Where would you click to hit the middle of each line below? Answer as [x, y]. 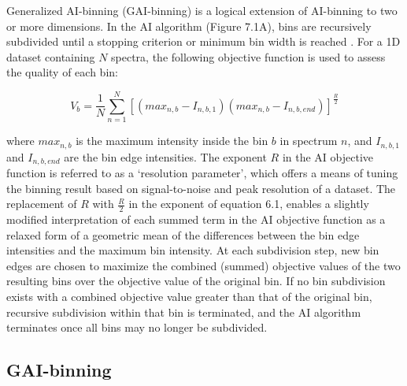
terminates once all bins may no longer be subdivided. [137, 327]
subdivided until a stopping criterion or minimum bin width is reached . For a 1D [203, 41]
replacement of [42, 204]
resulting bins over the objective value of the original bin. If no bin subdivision [196, 281]
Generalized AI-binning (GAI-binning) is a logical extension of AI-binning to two [202, 10]
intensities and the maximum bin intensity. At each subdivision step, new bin [193, 250]
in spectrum [309, 141]
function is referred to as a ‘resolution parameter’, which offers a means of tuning [202, 173]
